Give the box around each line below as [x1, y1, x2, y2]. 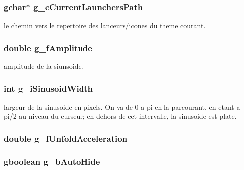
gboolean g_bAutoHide [4, 155, 100, 167]
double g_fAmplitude [4, 41, 92, 54]
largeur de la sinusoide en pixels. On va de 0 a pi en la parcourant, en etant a [4, 101, 240, 112]
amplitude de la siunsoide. [4, 61, 83, 71]
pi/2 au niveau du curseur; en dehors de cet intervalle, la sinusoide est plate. [4, 111, 237, 121]
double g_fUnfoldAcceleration [4, 132, 128, 144]
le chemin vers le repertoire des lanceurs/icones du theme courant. [4, 20, 206, 31]
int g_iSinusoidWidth [4, 82, 93, 94]
